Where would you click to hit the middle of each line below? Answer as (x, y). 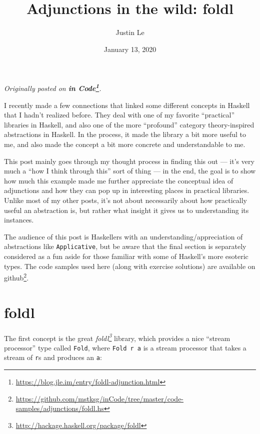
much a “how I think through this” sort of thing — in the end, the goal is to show (130, 171)
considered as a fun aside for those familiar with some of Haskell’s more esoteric (126, 256)
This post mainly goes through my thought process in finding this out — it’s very (129, 161)
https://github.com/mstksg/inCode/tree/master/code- (100, 398)
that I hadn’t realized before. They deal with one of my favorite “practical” (119, 115)
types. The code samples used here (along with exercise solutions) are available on (130, 266)
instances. (19, 220)
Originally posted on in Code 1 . (53, 87)
